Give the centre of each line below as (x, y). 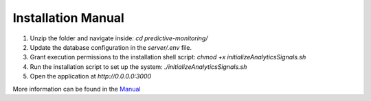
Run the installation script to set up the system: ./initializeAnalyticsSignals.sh (138, 67)
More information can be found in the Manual (77, 89)
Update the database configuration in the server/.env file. (111, 47)
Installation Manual (69, 18)
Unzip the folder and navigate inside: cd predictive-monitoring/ (119, 38)
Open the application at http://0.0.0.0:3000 (90, 76)
